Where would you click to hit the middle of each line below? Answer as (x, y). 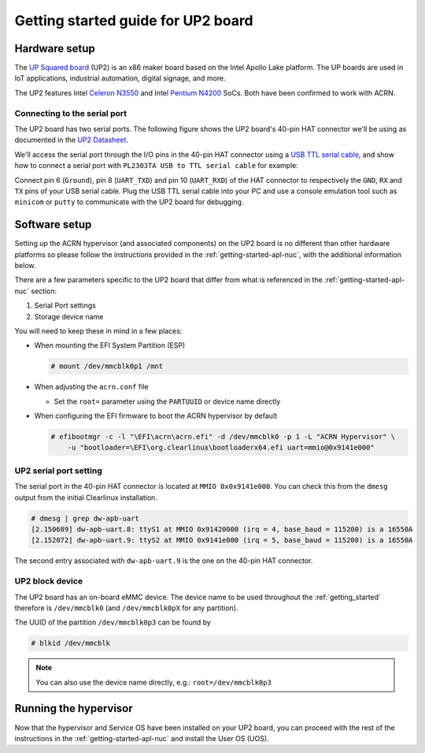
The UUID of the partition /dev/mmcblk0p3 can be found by (113, 622)
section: (44, 291)
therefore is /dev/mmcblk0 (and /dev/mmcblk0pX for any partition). (126, 608)
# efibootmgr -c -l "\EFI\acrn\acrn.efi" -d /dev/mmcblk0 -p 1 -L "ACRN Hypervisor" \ (223, 437)
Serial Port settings (65, 306)
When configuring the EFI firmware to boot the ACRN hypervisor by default (156, 416)
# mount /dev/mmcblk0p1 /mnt (107, 366)
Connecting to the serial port (71, 113)
